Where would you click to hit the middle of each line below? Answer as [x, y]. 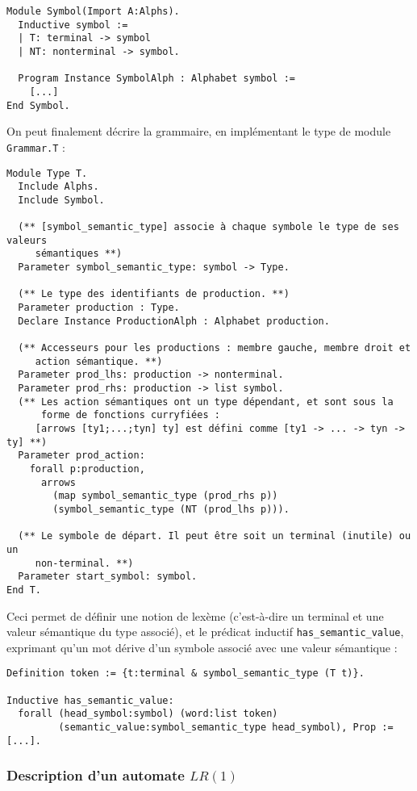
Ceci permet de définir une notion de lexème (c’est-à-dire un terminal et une [195, 615]
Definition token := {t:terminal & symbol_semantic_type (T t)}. [186, 674]
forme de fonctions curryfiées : [130, 415]
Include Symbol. [61, 200]
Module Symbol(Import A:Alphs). [93, 11]
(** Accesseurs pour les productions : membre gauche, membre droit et [215, 348]
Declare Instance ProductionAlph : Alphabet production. [174, 321]
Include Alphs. [58, 187]
